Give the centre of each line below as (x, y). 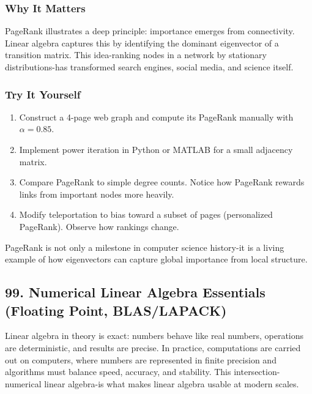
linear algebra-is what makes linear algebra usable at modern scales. (172, 383)
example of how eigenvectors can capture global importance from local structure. (156, 259)
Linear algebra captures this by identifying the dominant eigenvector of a (142, 43)
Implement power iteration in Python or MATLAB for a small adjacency (156, 149)
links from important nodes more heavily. (97, 194)
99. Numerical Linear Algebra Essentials (135, 292)
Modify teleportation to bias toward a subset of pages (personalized (146, 214)
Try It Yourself (43, 94)
